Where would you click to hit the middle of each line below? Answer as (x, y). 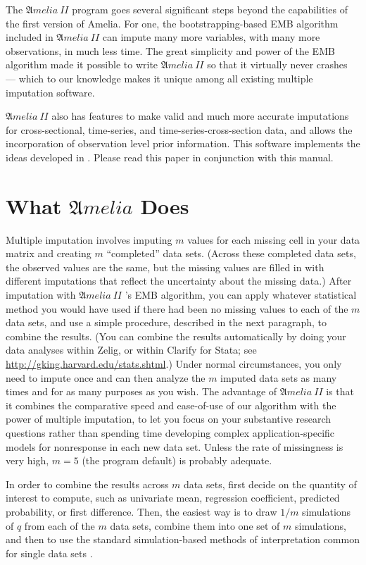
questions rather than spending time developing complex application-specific (170, 432)
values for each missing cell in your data (274, 239)
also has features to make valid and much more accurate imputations (200, 116)
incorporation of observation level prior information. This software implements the (183, 143)
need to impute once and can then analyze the (106, 377)
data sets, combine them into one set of (195, 525)
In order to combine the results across (87, 484)
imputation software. (50, 92)
